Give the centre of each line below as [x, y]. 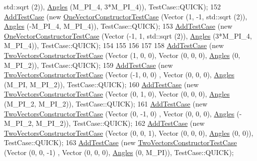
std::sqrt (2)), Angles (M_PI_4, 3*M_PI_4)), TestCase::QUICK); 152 [113, 6]
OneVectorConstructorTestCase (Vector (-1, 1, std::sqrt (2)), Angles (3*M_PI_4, [128, 35]
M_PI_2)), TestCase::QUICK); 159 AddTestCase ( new [88, 65]
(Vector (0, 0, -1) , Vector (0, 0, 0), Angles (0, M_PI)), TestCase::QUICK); [119, 152]
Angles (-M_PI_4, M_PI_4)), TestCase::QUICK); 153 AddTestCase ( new [118, 26]
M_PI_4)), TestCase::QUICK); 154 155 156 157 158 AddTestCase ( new [114, 45]
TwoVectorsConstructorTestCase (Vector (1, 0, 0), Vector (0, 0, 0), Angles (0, [122, 55]
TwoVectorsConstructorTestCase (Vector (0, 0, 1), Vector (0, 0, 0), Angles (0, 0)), [129, 133]
